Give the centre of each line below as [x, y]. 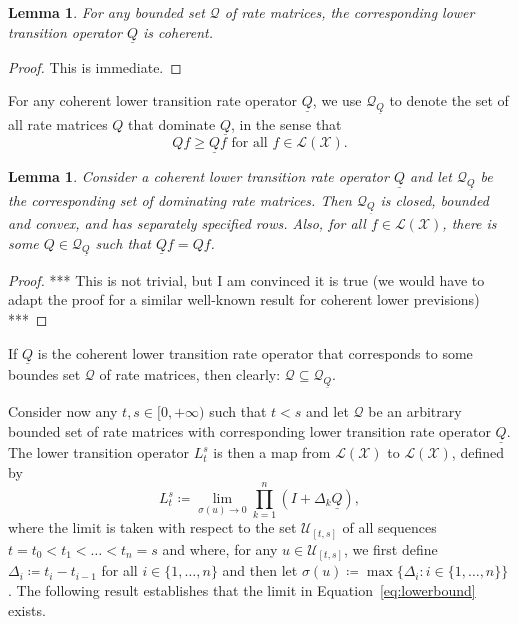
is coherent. [178, 31]
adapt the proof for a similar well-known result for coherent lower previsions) [244, 299]
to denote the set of [449, 100]
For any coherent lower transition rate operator [153, 100]
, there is [469, 222]
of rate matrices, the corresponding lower [349, 12]
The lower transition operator [99, 452]
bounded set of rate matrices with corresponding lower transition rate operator [249, 430]
